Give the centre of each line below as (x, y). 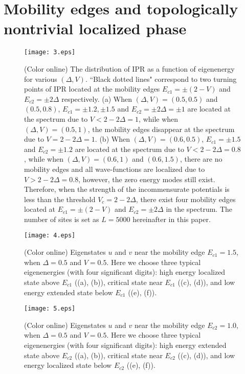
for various (41, 79)
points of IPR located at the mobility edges (92, 89)
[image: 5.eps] (50, 309)
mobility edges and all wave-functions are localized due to (115, 169)
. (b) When (112, 139)
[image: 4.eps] (50, 236)
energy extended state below (69, 292)
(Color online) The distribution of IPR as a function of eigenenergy (129, 68)
